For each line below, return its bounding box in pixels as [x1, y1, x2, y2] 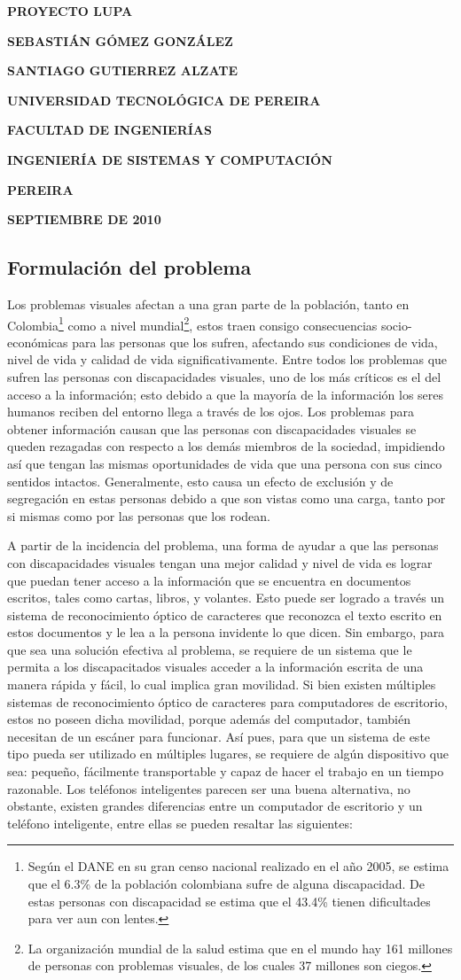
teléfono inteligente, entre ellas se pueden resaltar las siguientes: [7, 813, 353, 832]
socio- [380, 315, 412, 334]
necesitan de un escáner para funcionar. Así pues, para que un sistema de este [7, 727, 431, 745]
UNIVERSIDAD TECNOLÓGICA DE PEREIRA [7, 90, 321, 109]
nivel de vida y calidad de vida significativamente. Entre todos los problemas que [7, 350, 448, 369]
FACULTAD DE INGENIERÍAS [7, 121, 212, 139]
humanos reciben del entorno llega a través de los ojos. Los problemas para [7, 402, 414, 421]
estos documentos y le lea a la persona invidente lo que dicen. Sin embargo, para [7, 623, 445, 642]
